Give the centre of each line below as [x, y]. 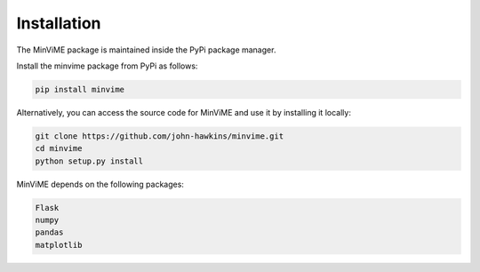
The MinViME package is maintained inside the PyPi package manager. [146, 50]
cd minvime [59, 148]
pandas [49, 232]
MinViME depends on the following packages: [100, 184]
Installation [59, 23]
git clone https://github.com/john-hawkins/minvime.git [160, 136]
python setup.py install [89, 161]
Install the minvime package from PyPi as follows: [107, 66]
